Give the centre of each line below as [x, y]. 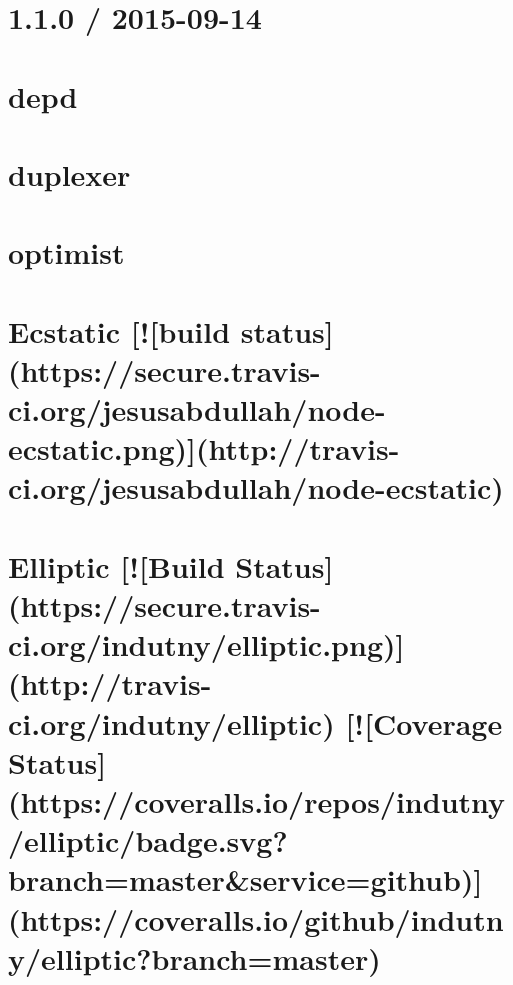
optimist [66, 252]
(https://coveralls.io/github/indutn [256, 918]
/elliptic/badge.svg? [148, 840]
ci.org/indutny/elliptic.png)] [206, 644]
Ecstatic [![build [119, 330]
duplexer [69, 173]
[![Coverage [424, 722]
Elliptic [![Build [116, 565]
